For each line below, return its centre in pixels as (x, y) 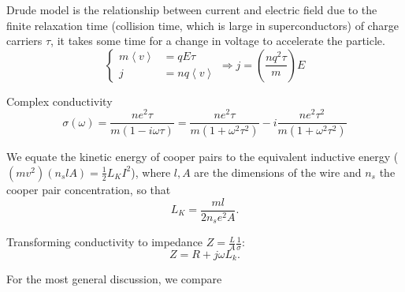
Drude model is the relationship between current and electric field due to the (192, 9)
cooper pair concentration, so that (89, 189)
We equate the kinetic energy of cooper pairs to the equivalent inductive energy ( (202, 157)
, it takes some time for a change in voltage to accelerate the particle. (218, 41)
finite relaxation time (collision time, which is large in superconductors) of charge (202, 25)
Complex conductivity (59, 101)
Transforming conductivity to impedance (105, 242)
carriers (24, 41)
